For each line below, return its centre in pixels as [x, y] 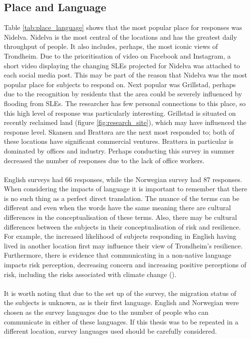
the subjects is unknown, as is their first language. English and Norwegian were [121, 302]
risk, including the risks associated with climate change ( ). [90, 274]
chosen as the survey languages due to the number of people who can [106, 312]
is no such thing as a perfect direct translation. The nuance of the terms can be [122, 198]
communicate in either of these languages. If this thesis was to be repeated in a [121, 321]
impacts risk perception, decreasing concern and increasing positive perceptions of [125, 265]
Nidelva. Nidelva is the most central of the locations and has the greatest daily [120, 37]
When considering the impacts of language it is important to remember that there [125, 189]
